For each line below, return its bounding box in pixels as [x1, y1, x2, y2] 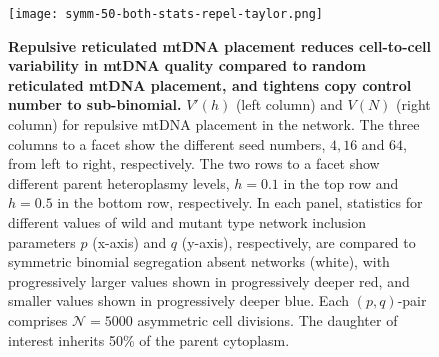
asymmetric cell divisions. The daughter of [137, 309, 398, 330]
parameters [8, 231, 76, 252]
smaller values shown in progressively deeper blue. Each [8, 290, 349, 311]
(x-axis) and [92, 231, 167, 252]
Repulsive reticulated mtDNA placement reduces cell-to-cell [8, 35, 431, 56]
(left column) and [235, 94, 343, 115]
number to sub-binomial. [8, 94, 182, 115]
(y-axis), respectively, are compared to [181, 231, 416, 252]
